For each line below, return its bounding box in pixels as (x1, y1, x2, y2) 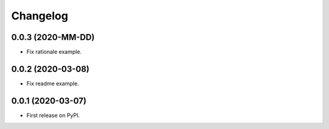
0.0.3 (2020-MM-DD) (11, 32, 95, 42)
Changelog (11, 9, 68, 22)
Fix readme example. (26, 79, 79, 87)
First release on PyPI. (26, 111, 80, 119)
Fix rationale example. (26, 48, 82, 56)
